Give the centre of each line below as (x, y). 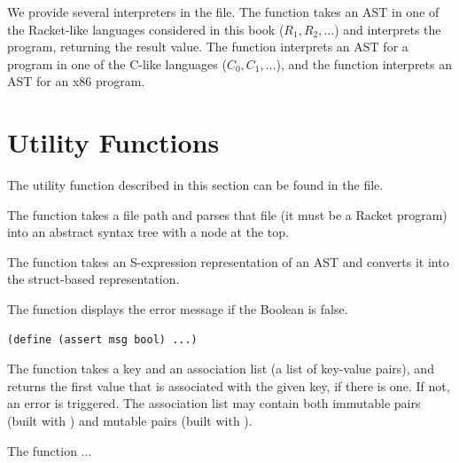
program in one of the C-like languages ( (117, 63)
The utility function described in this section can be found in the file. (195, 185)
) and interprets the (388, 29)
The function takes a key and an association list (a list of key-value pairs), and (221, 369)
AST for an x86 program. (76, 81)
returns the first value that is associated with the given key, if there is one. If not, (229, 385)
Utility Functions (113, 142)
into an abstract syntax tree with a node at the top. (148, 232)
